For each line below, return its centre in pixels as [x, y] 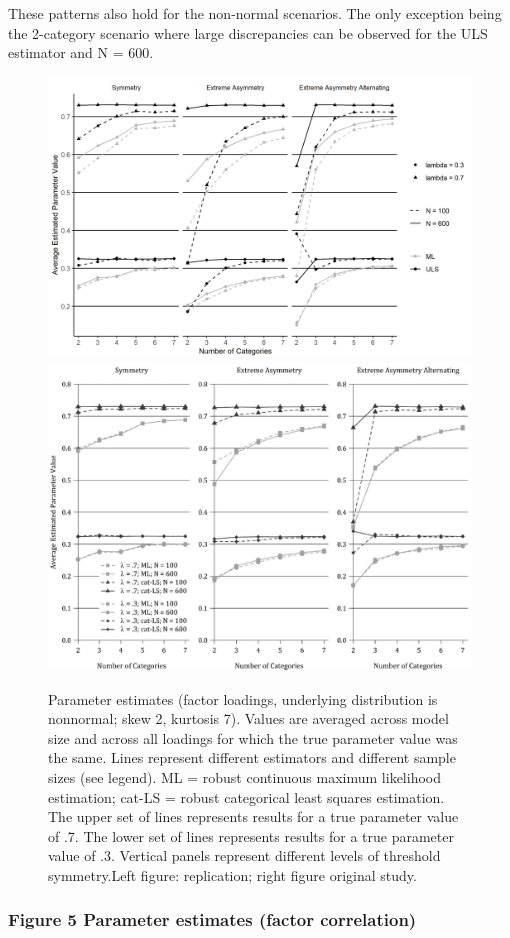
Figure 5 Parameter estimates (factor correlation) [212, 919]
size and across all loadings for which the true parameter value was [253, 737]
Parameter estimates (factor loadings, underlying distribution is [243, 698]
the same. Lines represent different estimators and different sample [252, 757]
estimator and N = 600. [81, 52]
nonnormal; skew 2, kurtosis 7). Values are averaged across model [248, 718]
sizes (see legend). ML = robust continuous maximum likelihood [244, 776]
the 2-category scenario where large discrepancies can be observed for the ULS [248, 32]
